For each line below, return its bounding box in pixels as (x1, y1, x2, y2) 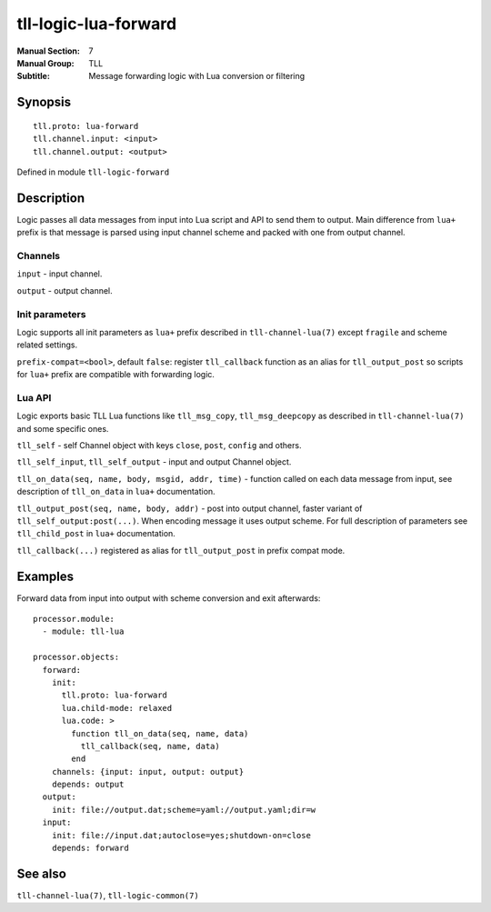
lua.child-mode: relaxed (61, 703, 173, 713)
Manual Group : (16, 57, 75, 68)
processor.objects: (33, 652, 120, 663)
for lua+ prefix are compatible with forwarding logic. (16, 369, 215, 380)
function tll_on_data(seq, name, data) (71, 728, 249, 738)
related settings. (16, 339, 77, 350)
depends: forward (51, 843, 129, 854)
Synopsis (16, 95, 72, 110)
